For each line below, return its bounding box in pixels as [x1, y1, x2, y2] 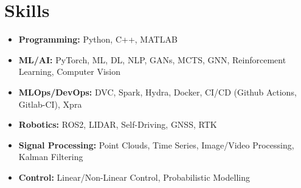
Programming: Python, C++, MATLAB [18, 33, 178, 46]
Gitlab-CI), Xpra [18, 97, 82, 110]
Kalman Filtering [18, 150, 83, 163]
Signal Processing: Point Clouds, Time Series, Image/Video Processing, [18, 138, 294, 151]
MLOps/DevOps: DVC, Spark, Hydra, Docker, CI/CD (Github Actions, [18, 85, 297, 98]
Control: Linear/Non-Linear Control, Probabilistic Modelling [18, 170, 250, 183]
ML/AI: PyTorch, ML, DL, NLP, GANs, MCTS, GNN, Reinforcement [18, 53, 286, 66]
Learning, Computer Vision [18, 65, 120, 78]
